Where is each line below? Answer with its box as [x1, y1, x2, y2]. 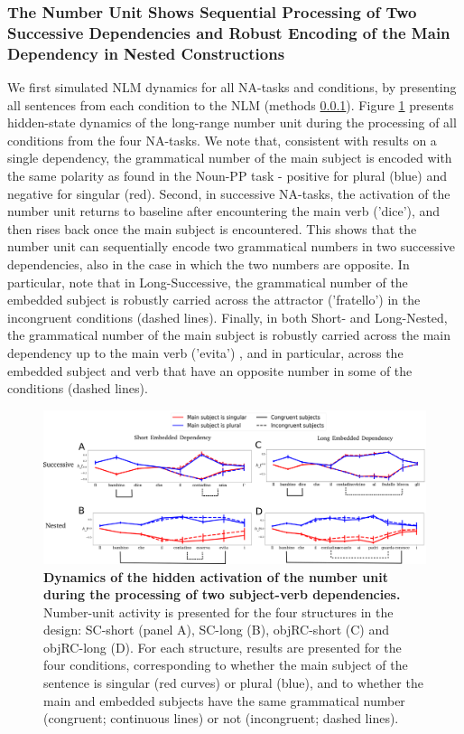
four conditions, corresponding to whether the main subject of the [43, 655, 408, 674]
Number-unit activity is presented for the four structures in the [43, 602, 394, 621]
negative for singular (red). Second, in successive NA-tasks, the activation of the [7, 183, 450, 202]
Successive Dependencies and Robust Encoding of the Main [7, 21, 450, 43]
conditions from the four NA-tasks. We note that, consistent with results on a [7, 130, 437, 149]
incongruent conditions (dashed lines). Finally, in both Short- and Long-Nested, [7, 307, 448, 326]
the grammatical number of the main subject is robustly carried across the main [7, 325, 450, 344]
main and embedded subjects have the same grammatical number [43, 691, 405, 710]
